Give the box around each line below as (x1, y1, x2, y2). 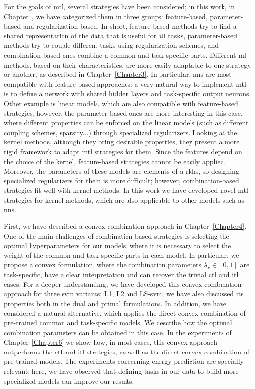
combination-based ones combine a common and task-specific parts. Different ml (4, 49, 246, 60)
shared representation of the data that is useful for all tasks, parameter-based (4, 30, 238, 40)
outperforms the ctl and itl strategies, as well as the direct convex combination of (4, 346, 249, 356)
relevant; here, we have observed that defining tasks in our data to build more (4, 365, 239, 376)
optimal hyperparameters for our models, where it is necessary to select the (4, 240, 231, 250)
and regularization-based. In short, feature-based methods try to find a (23, 21, 237, 31)
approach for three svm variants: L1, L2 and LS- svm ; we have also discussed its (4, 288, 244, 299)
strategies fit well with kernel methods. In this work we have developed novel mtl (4, 185, 248, 195)
